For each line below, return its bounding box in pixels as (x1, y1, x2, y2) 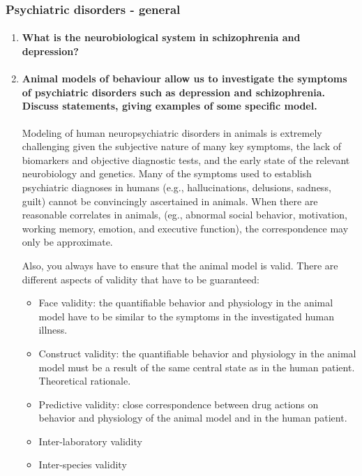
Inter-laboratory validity (38, 433, 142, 448)
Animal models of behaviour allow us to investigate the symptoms (22, 71, 347, 86)
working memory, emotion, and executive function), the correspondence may (22, 221, 349, 235)
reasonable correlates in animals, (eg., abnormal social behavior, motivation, (22, 207, 347, 222)
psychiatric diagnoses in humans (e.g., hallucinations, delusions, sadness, (22, 179, 331, 194)
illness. (38, 322, 68, 337)
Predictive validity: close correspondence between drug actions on (38, 396, 319, 411)
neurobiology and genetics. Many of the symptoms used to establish (22, 166, 312, 181)
